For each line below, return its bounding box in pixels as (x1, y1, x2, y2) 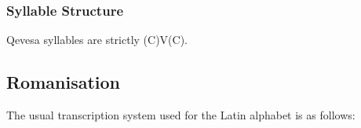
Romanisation (6, 70, 121, 94)
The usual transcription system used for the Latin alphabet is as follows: (6, 107, 356, 123)
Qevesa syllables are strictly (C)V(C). (6, 31, 188, 48)
